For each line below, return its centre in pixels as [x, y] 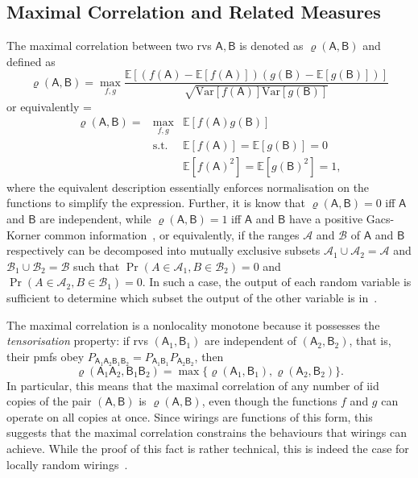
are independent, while [95, 218]
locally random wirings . [67, 464]
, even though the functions [269, 401]
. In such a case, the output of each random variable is [277, 282]
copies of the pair [49, 401]
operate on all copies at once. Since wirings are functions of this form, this [190, 416]
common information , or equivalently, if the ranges [172, 234]
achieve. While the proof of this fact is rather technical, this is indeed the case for [208, 448]
